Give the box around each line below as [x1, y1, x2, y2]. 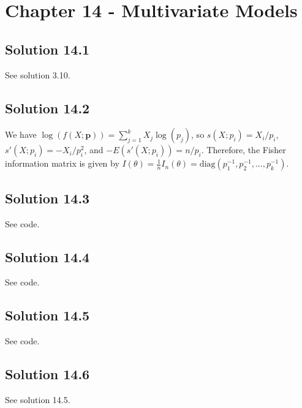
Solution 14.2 [5, 98, 90, 117]
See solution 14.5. [5, 393, 70, 406]
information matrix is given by [5, 157, 119, 170]
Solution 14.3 [5, 188, 90, 207]
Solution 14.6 [5, 365, 90, 383]
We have [5, 128, 37, 141]
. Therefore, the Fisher [201, 143, 286, 156]
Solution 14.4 [5, 247, 90, 266]
